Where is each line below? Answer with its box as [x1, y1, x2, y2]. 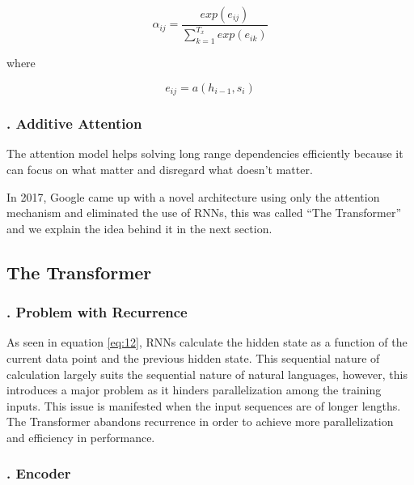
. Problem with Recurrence [6, 302, 188, 322]
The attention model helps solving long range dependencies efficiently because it [6, 145, 403, 162]
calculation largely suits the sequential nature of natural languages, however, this [6, 365, 408, 382]
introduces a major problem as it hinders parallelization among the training [6, 381, 382, 398]
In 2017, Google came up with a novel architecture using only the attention [6, 188, 380, 205]
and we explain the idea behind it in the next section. [6, 219, 272, 236]
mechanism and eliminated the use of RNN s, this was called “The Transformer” [6, 204, 402, 221]
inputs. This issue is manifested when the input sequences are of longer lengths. [6, 397, 401, 414]
